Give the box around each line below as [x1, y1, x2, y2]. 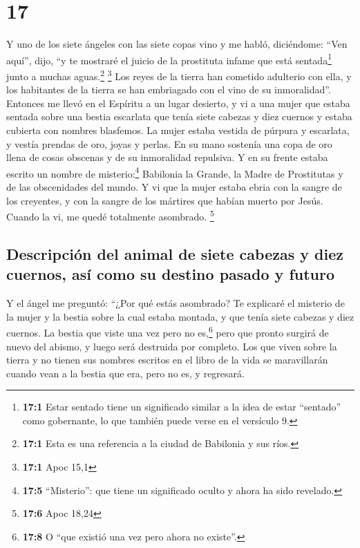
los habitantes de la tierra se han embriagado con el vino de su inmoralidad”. [6, 82, 331, 97]
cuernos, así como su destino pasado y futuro [6, 263, 335, 285]
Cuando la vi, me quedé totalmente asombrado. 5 [6, 207, 214, 223]
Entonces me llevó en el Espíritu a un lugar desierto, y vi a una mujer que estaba [6, 95, 350, 110]
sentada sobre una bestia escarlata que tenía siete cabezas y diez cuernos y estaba [6, 109, 352, 124]
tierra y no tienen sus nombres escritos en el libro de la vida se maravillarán [6, 352, 328, 367]
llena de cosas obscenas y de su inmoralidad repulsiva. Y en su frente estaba [6, 150, 328, 164]
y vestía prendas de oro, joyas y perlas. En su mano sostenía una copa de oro [6, 136, 332, 151]
